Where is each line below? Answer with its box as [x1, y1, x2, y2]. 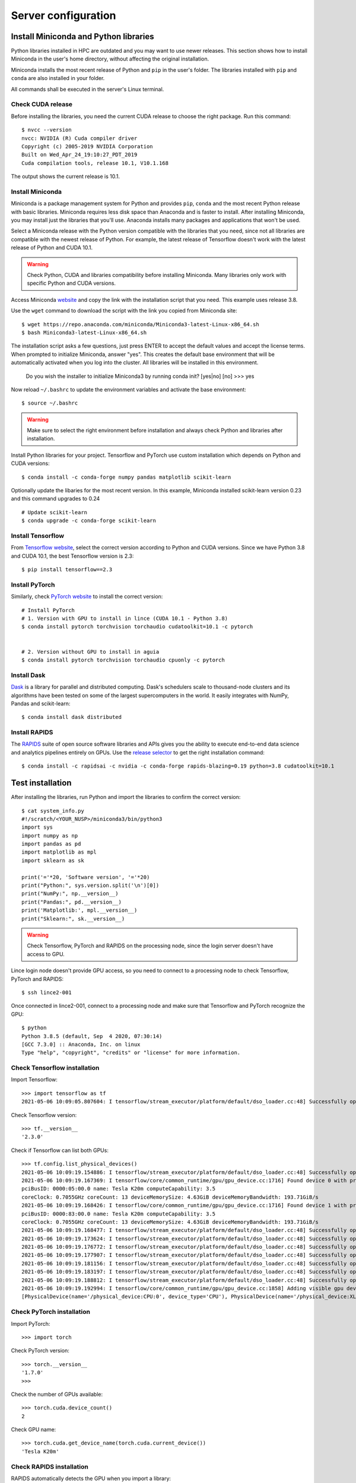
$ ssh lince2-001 [21, 989, 72, 996]
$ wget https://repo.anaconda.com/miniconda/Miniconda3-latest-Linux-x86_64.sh [21, 321, 259, 327]
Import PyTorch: [11, 1320, 50, 1327]
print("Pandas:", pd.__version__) [21, 899, 122, 905]
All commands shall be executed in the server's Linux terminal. [11, 85, 164, 93]
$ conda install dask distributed [21, 714, 122, 721]
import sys [21, 824, 53, 830]
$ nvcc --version [21, 126, 72, 133]
